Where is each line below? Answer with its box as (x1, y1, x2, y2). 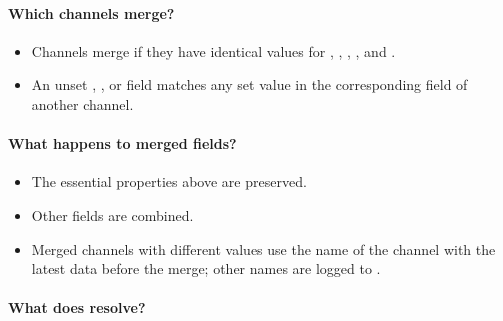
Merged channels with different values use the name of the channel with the (31, 238, 496, 259)
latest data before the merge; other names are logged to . (31, 258, 381, 279)
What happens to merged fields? (8, 133, 237, 154)
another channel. (31, 93, 134, 114)
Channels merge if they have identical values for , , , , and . (31, 40, 396, 61)
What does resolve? (8, 297, 146, 318)
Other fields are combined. (31, 204, 194, 225)
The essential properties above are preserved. (31, 171, 307, 192)
